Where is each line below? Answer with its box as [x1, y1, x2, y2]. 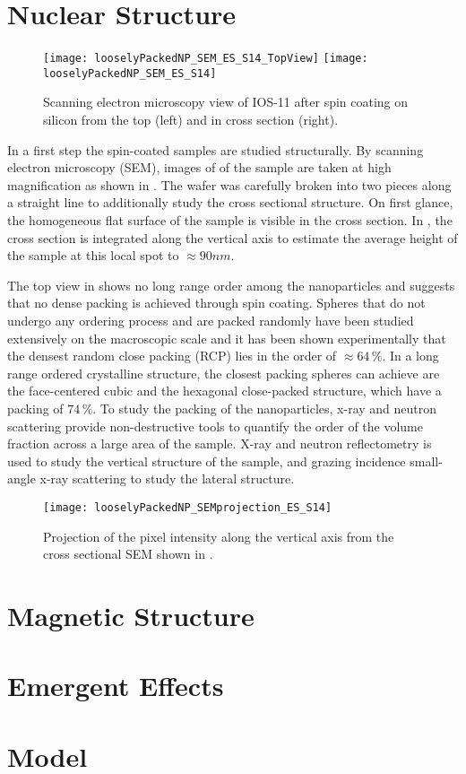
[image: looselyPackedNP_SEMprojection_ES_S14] [43, 500, 332, 514]
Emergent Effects [7, 667, 224, 704]
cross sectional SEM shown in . [43, 544, 213, 563]
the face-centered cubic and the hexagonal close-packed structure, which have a [7, 381, 442, 400]
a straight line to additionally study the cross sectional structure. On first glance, [7, 193, 453, 212]
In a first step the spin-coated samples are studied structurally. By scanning [7, 140, 424, 159]
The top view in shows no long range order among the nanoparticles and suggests [7, 275, 455, 294]
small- [410, 451, 443, 470]
